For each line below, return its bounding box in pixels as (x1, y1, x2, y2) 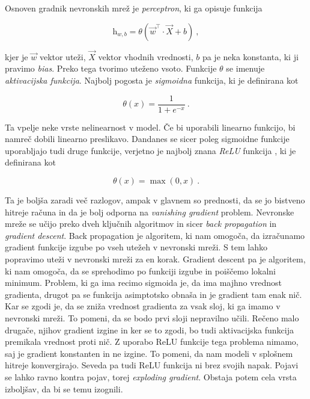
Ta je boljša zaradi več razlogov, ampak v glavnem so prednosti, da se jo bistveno (5, 194, 305, 206)
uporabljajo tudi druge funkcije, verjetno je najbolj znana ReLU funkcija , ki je (5, 144, 296, 156)
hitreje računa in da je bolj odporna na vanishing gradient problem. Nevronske (5, 205, 294, 218)
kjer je (5, 50, 28, 63)
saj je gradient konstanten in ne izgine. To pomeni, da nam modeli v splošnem (5, 347, 293, 359)
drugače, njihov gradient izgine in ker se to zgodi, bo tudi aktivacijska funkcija (5, 323, 294, 336)
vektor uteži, (39, 50, 86, 63)
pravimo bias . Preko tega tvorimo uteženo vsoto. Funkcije (5, 62, 217, 75)
